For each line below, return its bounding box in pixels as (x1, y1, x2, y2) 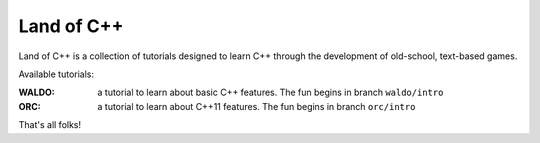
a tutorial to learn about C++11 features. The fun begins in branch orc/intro (97, 100, 416, 112)
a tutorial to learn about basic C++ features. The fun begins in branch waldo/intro (97, 86, 444, 99)
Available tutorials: (18, 68, 95, 80)
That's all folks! (18, 119, 82, 131)
